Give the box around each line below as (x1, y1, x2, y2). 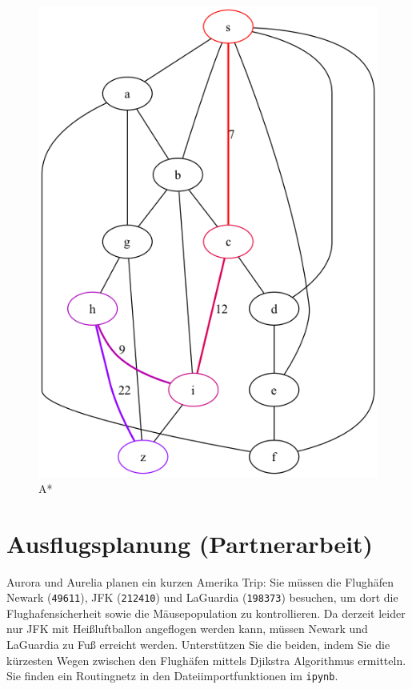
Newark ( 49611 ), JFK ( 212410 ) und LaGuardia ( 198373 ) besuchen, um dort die (6, 589, 398, 606)
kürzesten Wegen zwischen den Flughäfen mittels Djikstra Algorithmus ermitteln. (6, 651, 406, 668)
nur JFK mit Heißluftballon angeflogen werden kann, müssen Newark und (6, 620, 368, 637)
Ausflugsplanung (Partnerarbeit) (6, 527, 374, 559)
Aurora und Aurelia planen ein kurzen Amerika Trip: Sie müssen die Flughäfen (6, 573, 394, 590)
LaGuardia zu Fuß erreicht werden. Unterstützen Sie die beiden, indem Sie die (6, 636, 390, 653)
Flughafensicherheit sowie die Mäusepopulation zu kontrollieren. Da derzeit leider (6, 604, 406, 621)
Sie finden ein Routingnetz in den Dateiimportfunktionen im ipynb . (6, 667, 338, 684)
